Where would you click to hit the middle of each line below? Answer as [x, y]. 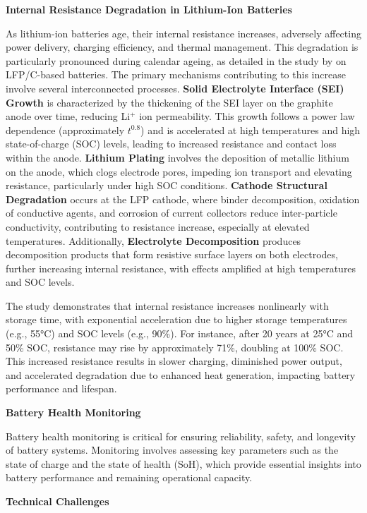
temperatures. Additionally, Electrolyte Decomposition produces [154, 240]
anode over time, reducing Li [68, 116]
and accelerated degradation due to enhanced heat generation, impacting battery [181, 374]
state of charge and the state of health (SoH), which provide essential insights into [183, 463]
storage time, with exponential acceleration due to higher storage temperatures [176, 319]
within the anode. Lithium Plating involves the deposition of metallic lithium [178, 157]
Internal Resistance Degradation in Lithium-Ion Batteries [149, 9]
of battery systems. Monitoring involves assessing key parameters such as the [172, 450]
